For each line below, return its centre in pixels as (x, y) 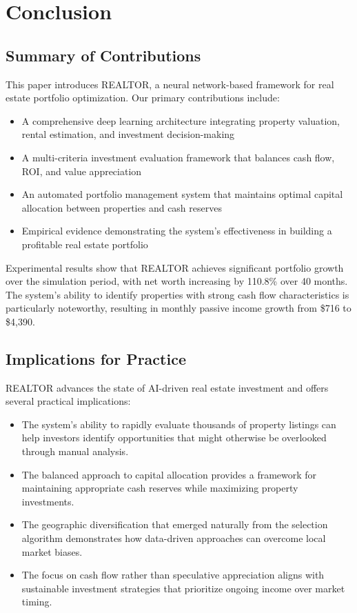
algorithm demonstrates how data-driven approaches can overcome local (174, 538)
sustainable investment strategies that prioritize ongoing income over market (183, 588)
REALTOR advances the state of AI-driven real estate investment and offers (167, 387)
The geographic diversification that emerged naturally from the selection (175, 524)
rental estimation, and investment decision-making (128, 134)
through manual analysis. (75, 451)
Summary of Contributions (103, 55)
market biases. (52, 551)
